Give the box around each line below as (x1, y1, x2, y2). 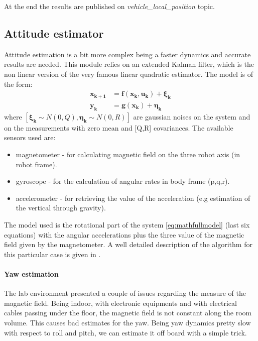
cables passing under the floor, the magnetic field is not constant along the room (4, 307, 252, 318)
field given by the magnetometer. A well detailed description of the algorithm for (4, 239, 252, 250)
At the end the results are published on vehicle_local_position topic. (4, 1, 215, 11)
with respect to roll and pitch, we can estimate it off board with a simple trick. (4, 327, 247, 337)
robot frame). (16, 159, 57, 169)
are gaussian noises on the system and (133, 111, 250, 122)
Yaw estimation (4, 268, 59, 279)
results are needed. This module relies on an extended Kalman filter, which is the (4, 59, 254, 69)
